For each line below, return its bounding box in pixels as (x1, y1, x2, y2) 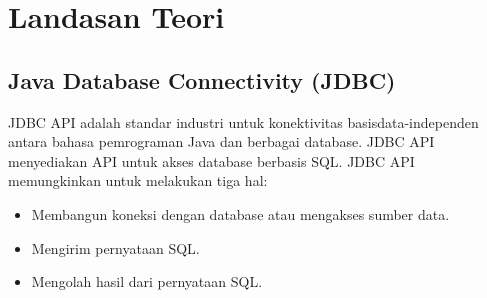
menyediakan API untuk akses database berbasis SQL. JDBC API (8, 150, 415, 171)
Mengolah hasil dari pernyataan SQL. (31, 271, 263, 292)
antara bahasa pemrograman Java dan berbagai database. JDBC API (8, 131, 435, 152)
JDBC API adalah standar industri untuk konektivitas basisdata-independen (8, 111, 479, 132)
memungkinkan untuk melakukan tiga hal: (8, 170, 268, 191)
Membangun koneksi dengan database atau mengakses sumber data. (31, 203, 450, 224)
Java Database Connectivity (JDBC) (8, 64, 396, 95)
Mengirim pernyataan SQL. (31, 237, 200, 258)
